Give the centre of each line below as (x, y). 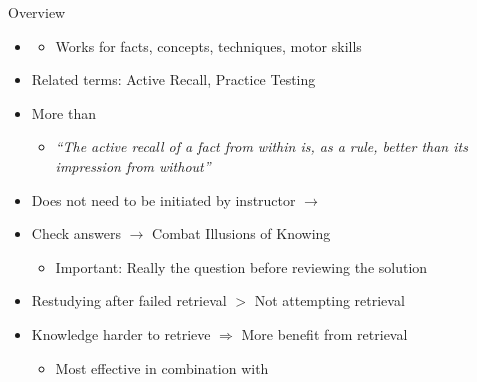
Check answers (76, 233)
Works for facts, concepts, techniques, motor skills (208, 45)
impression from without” (133, 165)
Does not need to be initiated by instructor (163, 199)
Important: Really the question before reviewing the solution (241, 266)
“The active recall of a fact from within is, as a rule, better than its (261, 146)
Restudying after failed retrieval (129, 300)
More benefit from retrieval (324, 333)
